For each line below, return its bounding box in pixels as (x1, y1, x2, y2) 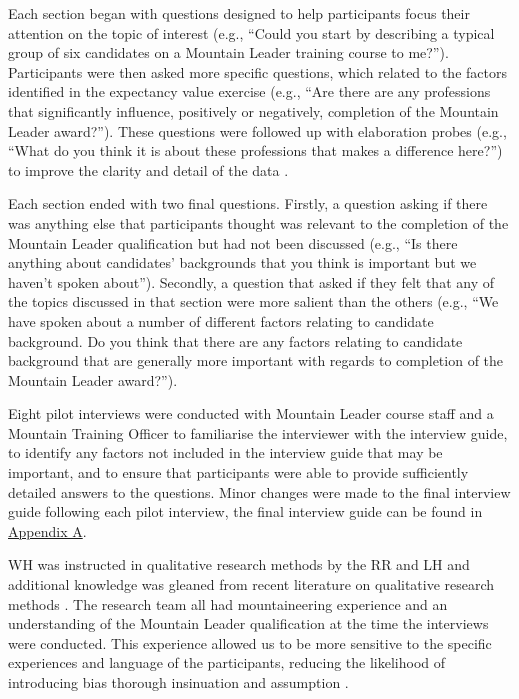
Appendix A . (8, 520, 87, 541)
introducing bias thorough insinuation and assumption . (8, 672, 349, 692)
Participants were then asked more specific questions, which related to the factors (8, 61, 507, 82)
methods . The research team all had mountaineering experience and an (8, 593, 448, 614)
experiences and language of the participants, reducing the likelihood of (8, 652, 446, 673)
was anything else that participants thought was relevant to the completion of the (8, 212, 509, 233)
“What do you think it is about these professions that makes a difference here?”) (8, 140, 503, 161)
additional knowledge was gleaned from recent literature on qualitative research (8, 574, 495, 595)
